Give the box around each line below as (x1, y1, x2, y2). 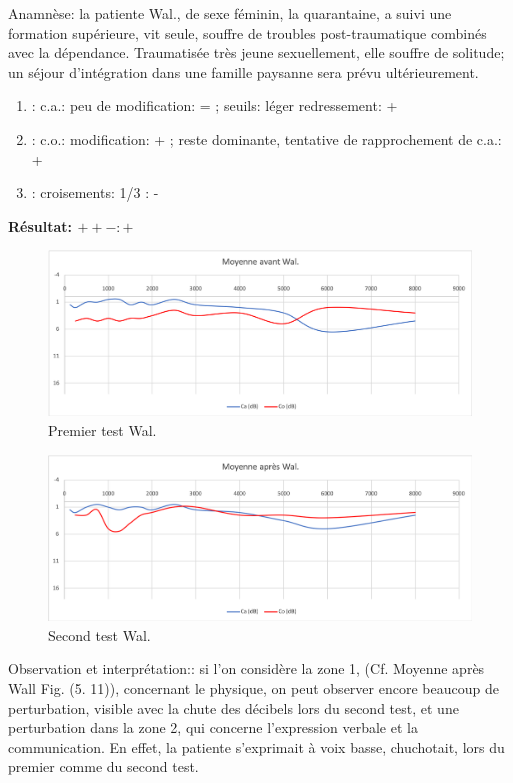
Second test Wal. (48, 624, 151, 645)
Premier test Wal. (48, 419, 157, 440)
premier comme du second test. (8, 756, 199, 777)
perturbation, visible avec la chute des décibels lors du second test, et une (8, 697, 459, 718)
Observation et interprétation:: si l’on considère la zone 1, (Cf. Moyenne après (8, 658, 485, 679)
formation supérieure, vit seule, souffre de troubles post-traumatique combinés (8, 22, 487, 43)
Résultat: (8, 215, 73, 236)
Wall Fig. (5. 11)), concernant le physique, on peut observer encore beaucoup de (8, 677, 499, 698)
